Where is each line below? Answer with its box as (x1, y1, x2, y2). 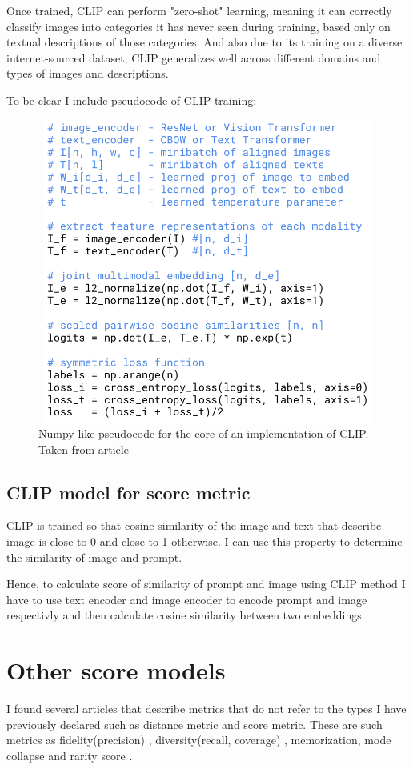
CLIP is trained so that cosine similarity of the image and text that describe (6, 517, 382, 534)
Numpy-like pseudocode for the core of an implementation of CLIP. (38, 425, 369, 442)
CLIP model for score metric (6, 479, 251, 504)
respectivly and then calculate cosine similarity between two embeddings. (6, 607, 365, 623)
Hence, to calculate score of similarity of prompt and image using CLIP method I (6, 575, 406, 592)
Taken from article (38, 440, 129, 457)
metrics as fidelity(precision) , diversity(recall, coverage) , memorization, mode (6, 731, 391, 748)
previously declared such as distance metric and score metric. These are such (6, 715, 383, 732)
